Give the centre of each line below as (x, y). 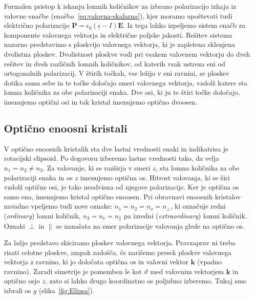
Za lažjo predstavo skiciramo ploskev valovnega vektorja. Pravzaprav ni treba (120, 242)
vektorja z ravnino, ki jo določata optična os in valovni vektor (96, 262)
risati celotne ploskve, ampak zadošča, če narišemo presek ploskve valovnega (118, 252)
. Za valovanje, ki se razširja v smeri (96, 167)
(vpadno (209, 262)
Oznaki (15, 226)
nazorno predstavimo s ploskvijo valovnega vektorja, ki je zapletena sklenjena (120, 44)
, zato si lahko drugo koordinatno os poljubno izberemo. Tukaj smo (146, 281)
